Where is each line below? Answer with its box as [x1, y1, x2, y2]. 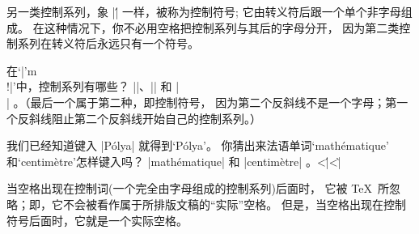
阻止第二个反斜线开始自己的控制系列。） [51, 109, 261, 126]
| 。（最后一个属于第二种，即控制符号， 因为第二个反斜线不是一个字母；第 [6, 93, 397, 110]
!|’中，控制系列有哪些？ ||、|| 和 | [6, 78, 180, 95]
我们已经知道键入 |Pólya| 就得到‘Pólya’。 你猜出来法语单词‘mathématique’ [6, 137, 389, 154]
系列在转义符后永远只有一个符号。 [17, 35, 199, 52]
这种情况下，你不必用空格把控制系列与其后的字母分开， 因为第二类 [44, 19, 400, 36]
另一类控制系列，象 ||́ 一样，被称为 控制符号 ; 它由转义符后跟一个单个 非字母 [6, 3, 401, 19]
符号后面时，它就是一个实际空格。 [6, 211, 188, 228]
